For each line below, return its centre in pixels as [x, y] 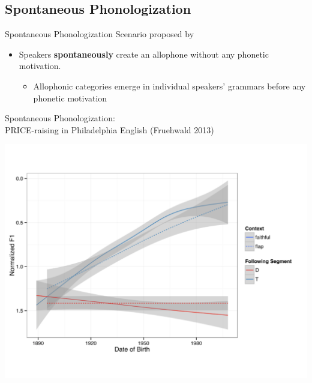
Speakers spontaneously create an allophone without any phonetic [144, 54]
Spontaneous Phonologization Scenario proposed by [100, 34]
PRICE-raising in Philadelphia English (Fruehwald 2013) [109, 129]
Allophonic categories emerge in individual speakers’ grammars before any [169, 86]
